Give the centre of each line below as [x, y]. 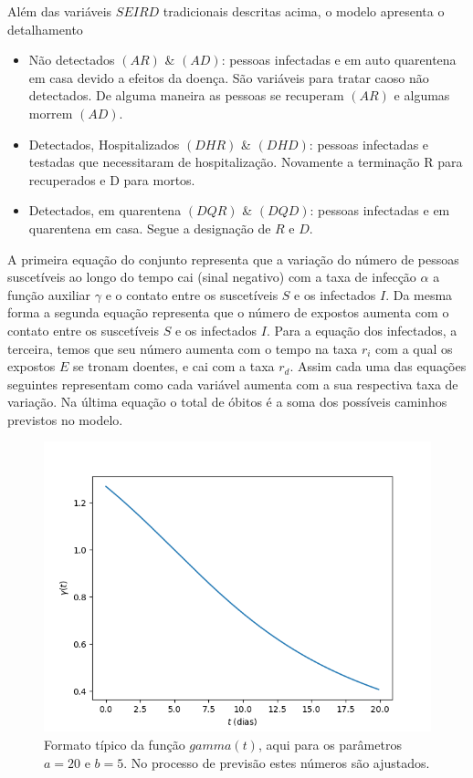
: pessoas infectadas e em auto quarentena [339, 60]
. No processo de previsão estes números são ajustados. [277, 762]
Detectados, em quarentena [105, 210]
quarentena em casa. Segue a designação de [150, 228]
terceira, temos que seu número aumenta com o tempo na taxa [183, 348]
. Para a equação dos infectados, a [362, 330]
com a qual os [414, 348]
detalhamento [45, 29]
